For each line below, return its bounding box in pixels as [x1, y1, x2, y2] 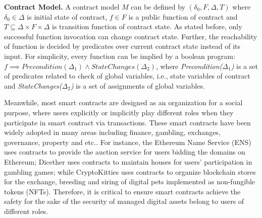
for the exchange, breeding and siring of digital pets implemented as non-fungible [4, 176, 255, 187]
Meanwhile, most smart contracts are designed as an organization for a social [4, 97, 243, 108]
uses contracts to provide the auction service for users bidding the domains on [4, 147, 245, 157]
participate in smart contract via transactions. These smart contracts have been [4, 117, 251, 127]
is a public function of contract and [128, 11, 238, 22]
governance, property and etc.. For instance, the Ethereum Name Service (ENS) [4, 136, 251, 147]
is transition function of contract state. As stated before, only [51, 21, 242, 32]
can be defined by [131, 2, 186, 12]
